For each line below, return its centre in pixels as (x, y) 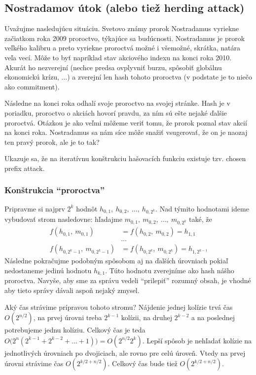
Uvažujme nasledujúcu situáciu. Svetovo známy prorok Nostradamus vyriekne (122, 28)
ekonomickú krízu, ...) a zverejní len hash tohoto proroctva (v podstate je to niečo (128, 77)
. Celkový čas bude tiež (143, 363)
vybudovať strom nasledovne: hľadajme (63, 219)
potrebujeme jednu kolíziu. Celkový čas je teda (75, 330)
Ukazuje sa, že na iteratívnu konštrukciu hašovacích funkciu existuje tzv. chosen (125, 158)
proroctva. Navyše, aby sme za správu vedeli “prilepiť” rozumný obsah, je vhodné (128, 280)
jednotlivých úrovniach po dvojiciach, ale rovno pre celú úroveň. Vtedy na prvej (125, 353)
